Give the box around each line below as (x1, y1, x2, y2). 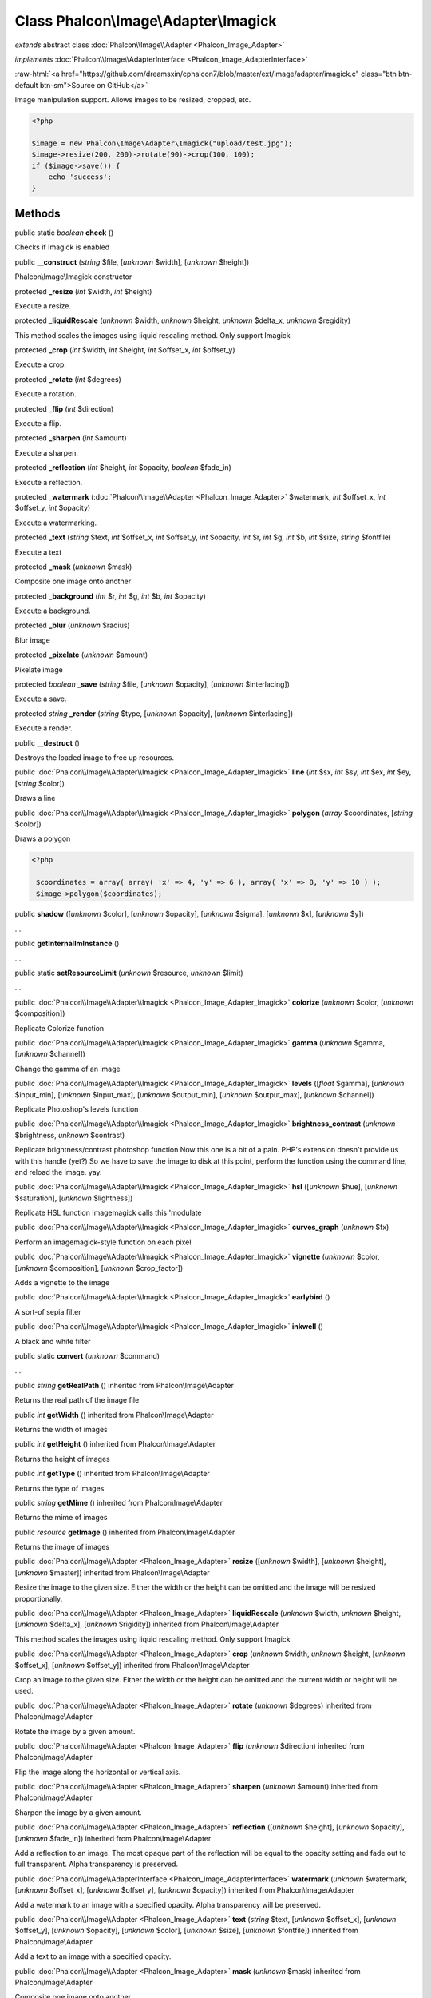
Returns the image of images (14, 1542, 110, 1552)
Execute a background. (14, 606, 91, 615)
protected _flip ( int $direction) (14, 404, 114, 413)
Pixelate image (14, 664, 63, 675)
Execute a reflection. (14, 477, 83, 487)
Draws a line (14, 794, 56, 803)
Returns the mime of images (14, 1513, 108, 1522)
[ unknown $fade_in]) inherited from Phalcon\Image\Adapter (14, 1833, 212, 1843)
